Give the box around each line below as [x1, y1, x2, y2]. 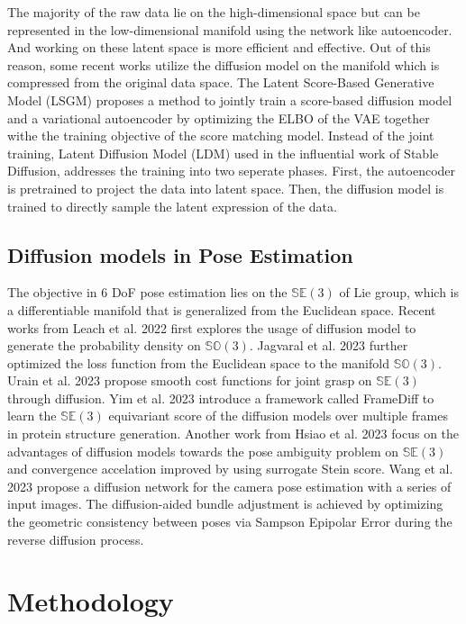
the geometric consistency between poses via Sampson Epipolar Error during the [7, 512, 452, 531]
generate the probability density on [7, 336, 201, 355]
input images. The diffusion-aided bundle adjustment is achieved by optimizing [7, 494, 443, 513]
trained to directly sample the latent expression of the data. [7, 196, 337, 215]
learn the [7, 406, 57, 425]
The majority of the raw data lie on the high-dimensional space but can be [7, 3, 420, 21]
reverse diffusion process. [7, 529, 144, 548]
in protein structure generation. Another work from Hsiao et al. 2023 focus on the [7, 424, 460, 443]
